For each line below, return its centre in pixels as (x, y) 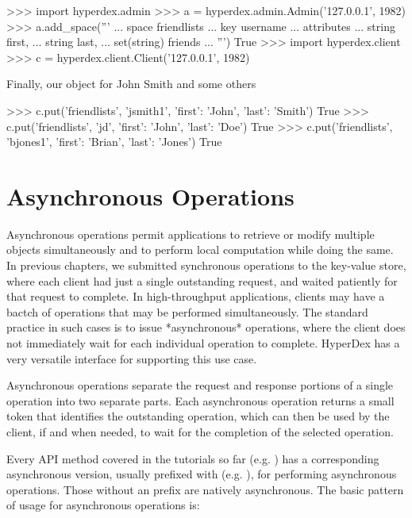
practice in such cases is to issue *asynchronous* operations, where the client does (206, 327)
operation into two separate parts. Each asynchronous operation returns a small (200, 400)
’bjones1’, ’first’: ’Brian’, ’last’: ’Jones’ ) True (114, 142)
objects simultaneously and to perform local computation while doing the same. (200, 249)
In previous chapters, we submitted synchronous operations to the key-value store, (206, 265)
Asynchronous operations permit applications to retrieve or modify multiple (191, 234)
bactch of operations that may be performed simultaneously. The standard (187, 311)
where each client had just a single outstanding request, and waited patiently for (202, 280)
